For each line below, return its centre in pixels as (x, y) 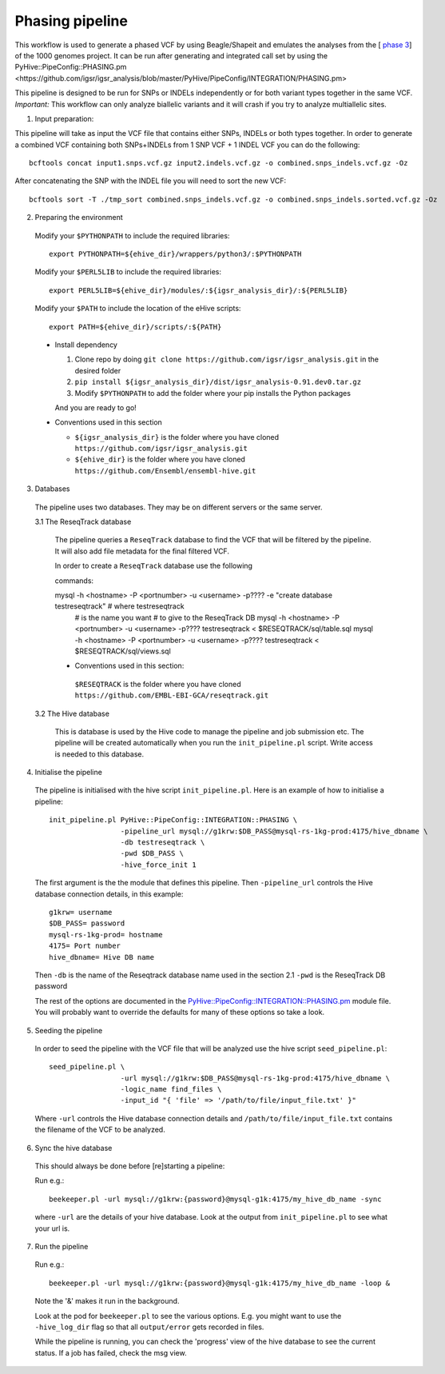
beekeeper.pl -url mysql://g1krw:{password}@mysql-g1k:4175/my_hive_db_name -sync (215, 1199)
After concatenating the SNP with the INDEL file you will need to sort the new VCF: (151, 181)
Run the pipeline (62, 1246)
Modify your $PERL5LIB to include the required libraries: (128, 272)
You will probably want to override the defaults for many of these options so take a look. (180, 1013)
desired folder (98, 370)
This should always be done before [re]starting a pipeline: (130, 1166)
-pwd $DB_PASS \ (152, 853)
